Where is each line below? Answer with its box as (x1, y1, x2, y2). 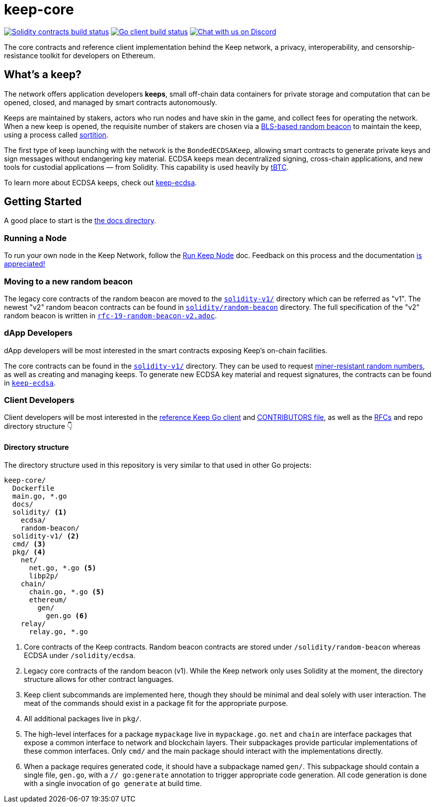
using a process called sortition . (4, 130, 108, 139)
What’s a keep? (4, 68, 82, 81)
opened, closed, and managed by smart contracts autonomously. (4, 98, 217, 107)
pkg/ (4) (12, 547, 46, 556)
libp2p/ (29, 571, 59, 580)
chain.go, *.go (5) (29, 587, 105, 596)
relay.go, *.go (29, 627, 88, 636)
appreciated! (4, 260, 45, 269)
